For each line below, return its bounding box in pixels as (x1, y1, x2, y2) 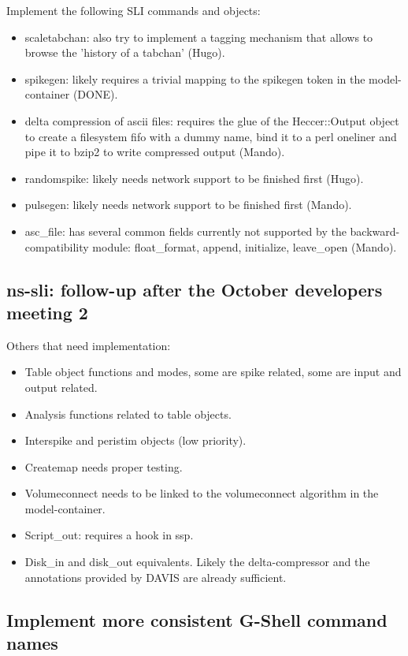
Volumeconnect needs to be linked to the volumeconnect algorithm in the (24, 485, 379, 501)
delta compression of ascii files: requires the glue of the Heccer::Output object (24, 112, 399, 129)
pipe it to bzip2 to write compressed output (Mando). (24, 143, 285, 160)
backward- (350, 222, 400, 239)
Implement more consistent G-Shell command (6, 607, 388, 632)
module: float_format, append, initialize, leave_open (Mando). (92, 238, 397, 255)
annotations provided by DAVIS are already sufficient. (24, 568, 287, 585)
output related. (24, 378, 98, 395)
